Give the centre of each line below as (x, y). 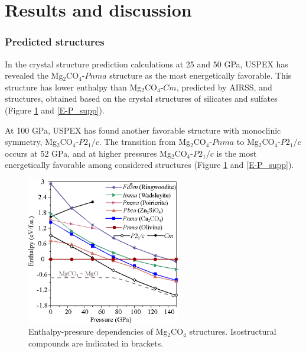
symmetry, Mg (31, 142)
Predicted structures (55, 42)
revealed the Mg (34, 75)
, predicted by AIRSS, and (224, 87)
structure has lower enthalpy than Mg (73, 87)
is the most (237, 153)
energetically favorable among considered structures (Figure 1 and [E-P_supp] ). (149, 165)
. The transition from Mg (144, 142)
